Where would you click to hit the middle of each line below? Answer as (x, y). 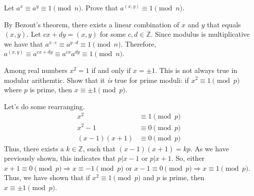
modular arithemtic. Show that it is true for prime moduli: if (96, 80)
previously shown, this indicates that (60, 158)
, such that (99, 148)
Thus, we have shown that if (47, 177)
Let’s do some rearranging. (45, 106)
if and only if (111, 70)
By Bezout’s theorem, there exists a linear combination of (92, 24)
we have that (24, 43)
